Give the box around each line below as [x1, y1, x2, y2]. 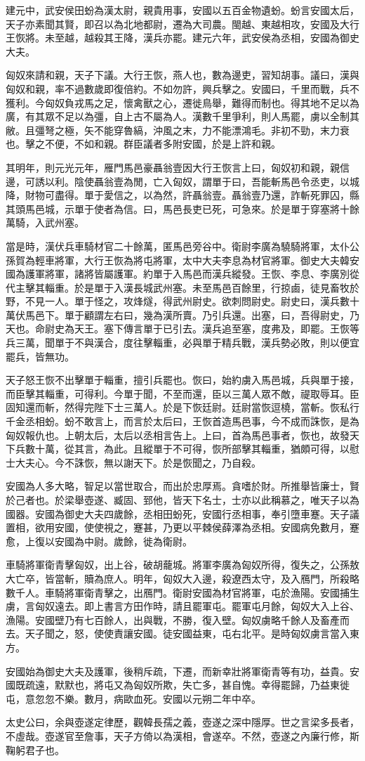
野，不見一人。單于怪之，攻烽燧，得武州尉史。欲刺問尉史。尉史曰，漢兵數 [6, 294, 350, 308]
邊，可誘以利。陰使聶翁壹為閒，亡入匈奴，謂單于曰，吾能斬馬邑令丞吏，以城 [6, 174, 359, 188]
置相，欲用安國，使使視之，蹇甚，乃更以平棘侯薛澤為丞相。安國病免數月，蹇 [6, 520, 359, 535]
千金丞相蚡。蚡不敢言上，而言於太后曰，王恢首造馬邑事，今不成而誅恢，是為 [6, 414, 359, 429]
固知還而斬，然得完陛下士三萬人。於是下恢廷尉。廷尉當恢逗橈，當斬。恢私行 [6, 400, 359, 415]
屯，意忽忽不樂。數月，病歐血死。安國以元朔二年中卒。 [6, 691, 261, 705]
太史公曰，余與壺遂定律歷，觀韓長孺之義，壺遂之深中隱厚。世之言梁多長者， [6, 715, 359, 729]
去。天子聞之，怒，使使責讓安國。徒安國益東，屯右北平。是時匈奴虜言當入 [6, 626, 350, 641]
